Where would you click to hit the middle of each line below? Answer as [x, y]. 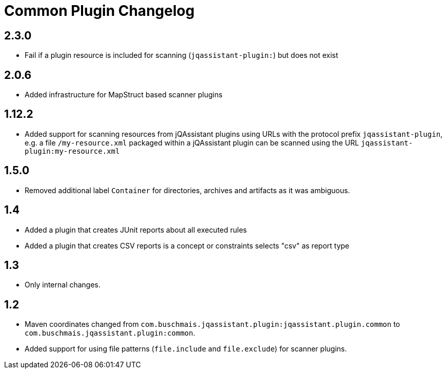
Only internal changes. [63, 285]
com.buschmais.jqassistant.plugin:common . [110, 333]
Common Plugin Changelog [99, 11]
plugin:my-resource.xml [72, 151]
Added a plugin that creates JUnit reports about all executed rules [136, 230]
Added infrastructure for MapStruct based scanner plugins [124, 95]
